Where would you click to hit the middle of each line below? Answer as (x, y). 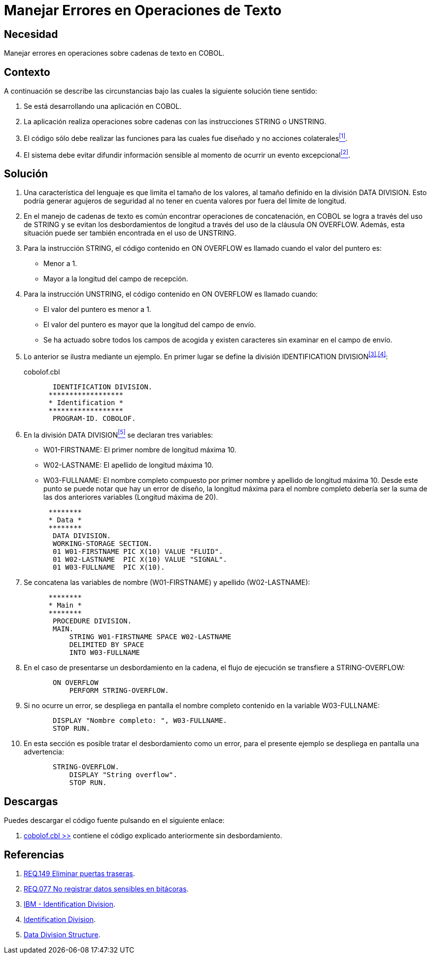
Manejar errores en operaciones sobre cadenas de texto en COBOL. (114, 53)
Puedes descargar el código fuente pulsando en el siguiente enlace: (114, 821)
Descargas (31, 801)
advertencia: (44, 752)
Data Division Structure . (62, 935)
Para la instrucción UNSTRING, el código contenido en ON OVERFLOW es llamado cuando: (171, 294)
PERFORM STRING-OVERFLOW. (119, 691)
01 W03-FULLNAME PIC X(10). (109, 567)
